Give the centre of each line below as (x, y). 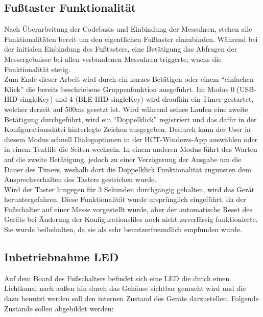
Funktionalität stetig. (37, 69)
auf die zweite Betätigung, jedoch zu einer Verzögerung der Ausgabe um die (123, 159)
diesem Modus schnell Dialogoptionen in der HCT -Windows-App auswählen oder (131, 139)
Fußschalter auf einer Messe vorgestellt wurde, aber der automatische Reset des (128, 209)
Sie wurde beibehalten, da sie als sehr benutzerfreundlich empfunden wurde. (123, 229)
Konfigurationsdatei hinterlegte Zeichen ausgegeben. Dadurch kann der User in (127, 129)
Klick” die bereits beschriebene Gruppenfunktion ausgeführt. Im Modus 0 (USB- (130, 89)
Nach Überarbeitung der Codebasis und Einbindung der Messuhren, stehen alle (128, 29)
